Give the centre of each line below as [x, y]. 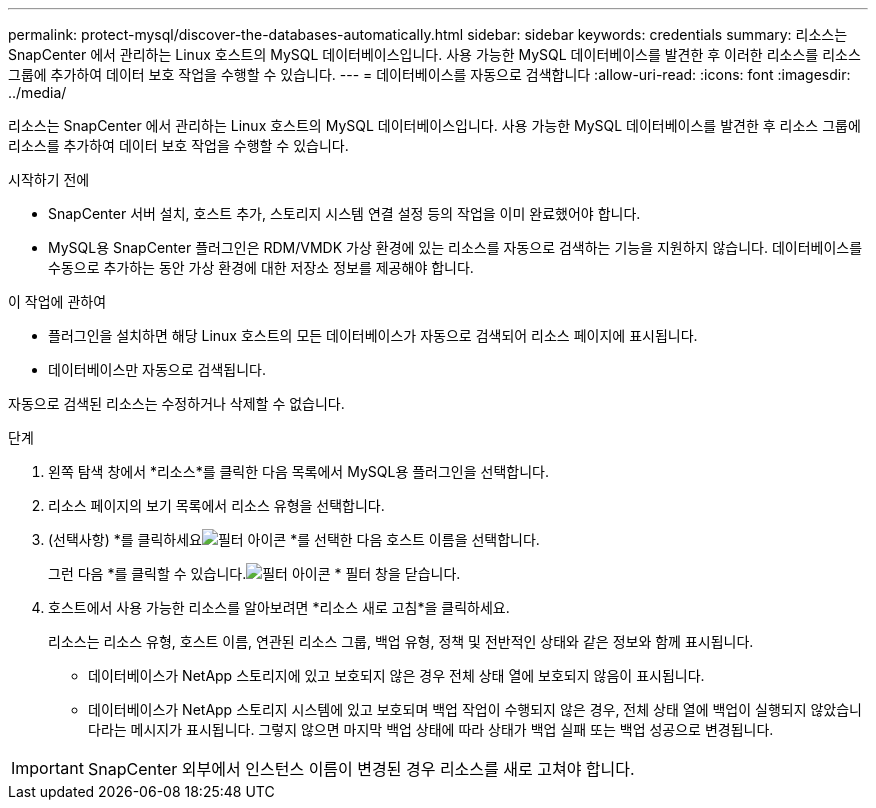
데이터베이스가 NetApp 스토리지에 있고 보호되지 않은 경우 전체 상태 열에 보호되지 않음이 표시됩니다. [396, 675]
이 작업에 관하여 [57, 301]
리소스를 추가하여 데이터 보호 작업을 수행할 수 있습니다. [178, 145]
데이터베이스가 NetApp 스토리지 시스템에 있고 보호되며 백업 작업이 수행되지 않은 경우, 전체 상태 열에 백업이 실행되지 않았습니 [475, 709]
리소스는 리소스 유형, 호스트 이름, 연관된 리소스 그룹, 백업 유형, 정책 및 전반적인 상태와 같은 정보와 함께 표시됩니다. [401, 641]
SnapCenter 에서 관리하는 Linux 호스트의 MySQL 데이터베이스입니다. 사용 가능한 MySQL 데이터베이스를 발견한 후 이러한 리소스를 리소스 [434, 54]
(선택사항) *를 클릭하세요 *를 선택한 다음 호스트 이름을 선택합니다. [294, 539]
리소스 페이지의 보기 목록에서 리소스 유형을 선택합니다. [216, 505]
